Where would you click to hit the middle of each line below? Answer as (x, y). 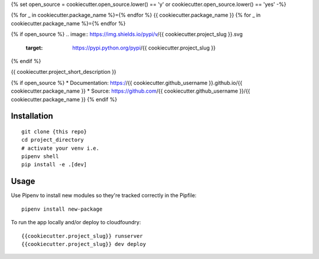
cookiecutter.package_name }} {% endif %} (64, 99)
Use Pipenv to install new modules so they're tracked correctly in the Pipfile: (104, 195)
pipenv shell (40, 157)
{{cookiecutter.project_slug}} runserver (82, 236)
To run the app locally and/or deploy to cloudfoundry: (76, 222)
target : (34, 48)
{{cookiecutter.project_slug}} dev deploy (84, 244)
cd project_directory (53, 140)
